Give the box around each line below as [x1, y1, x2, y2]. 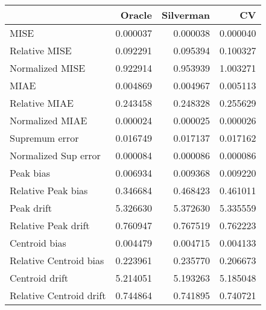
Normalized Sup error [10, 148, 101, 162]
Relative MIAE [10, 96, 74, 110]
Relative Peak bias [10, 183, 88, 197]
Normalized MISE [10, 61, 86, 75]
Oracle [120, 8, 152, 22]
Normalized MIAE [10, 113, 87, 127]
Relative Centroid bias [10, 253, 104, 267]
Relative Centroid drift [10, 288, 106, 302]
